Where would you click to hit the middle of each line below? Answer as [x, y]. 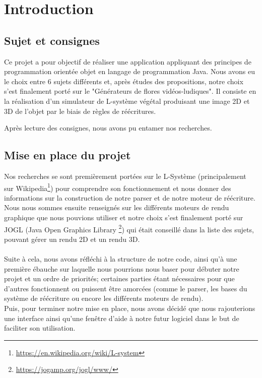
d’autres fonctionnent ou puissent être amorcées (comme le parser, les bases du [126, 288]
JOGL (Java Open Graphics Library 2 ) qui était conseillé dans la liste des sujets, [129, 228]
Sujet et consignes [52, 40]
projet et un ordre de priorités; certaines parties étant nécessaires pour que [119, 278]
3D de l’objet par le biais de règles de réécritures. [80, 111]
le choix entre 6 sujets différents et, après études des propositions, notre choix [124, 81]
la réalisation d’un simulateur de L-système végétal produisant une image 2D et [127, 101]
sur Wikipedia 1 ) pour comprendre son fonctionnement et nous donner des [118, 187]
